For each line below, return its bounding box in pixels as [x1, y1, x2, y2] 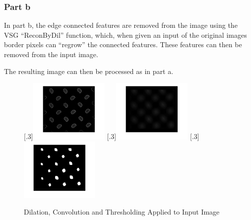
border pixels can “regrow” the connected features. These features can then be [4, 39, 242, 50]
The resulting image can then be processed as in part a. [4, 66, 174, 76]
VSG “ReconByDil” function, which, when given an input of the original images [4, 29, 247, 40]
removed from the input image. [4, 49, 98, 59]
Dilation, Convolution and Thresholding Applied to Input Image [24, 207, 220, 217]
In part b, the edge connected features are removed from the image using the [4, 20, 238, 30]
